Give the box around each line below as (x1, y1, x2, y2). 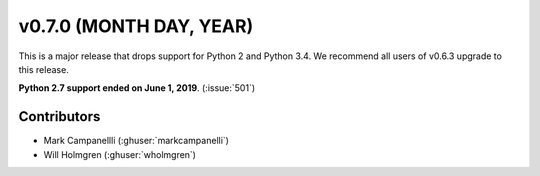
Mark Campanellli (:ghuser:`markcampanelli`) (43, 135, 230, 147)
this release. (18, 63, 69, 75)
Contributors (18, 108, 101, 125)
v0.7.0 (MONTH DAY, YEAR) (18, 15, 254, 37)
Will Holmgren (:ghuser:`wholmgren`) (43, 148, 197, 160)
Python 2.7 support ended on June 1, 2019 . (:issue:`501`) (18, 82, 256, 94)
